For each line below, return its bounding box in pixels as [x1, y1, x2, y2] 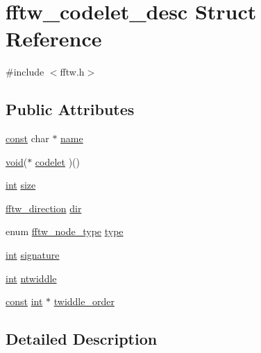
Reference [6, 24, 102, 53]
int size [6, 178, 36, 192]
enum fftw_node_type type [6, 224, 124, 239]
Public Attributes [6, 98, 135, 120]
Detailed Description [6, 328, 158, 350]
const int [6, 294, 43, 309]
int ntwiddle [6, 270, 57, 285]
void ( [6, 154, 28, 169]
